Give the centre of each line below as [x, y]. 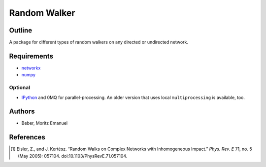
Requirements [31, 56]
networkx [31, 68]
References [27, 137]
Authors [22, 112]
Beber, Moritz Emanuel [45, 123]
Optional [20, 88]
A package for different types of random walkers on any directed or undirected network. [99, 42]
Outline [20, 30]
